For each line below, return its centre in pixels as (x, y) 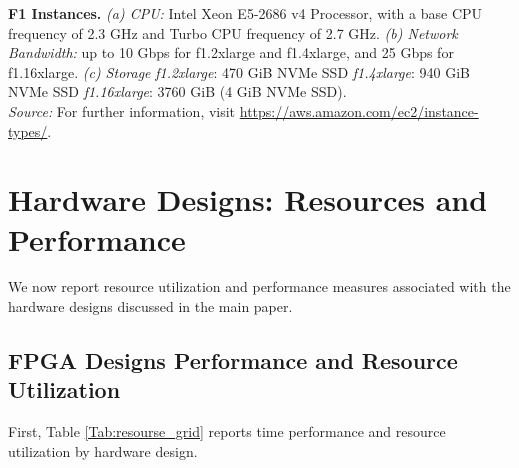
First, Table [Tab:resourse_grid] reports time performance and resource (227, 431)
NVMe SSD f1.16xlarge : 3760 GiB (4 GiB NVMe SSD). (177, 91)
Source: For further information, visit (122, 110)
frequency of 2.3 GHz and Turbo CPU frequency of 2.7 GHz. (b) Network (233, 32)
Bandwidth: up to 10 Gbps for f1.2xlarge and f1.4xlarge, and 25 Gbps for (231, 52)
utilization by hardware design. (103, 450)
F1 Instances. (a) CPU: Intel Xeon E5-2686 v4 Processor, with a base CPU (245, 13)
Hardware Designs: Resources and (248, 199)
